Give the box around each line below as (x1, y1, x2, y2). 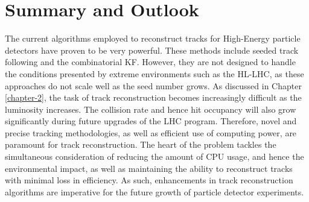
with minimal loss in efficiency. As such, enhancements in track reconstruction (5, 174, 293, 186)
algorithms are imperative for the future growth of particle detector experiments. (5, 185, 304, 198)
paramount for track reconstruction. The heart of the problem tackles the (5, 138, 276, 151)
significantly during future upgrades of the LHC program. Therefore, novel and (5, 115, 297, 127)
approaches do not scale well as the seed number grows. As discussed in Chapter (5, 79, 302, 92)
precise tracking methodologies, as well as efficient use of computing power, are (5, 126, 297, 139)
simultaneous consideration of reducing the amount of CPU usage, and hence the (5, 150, 304, 163)
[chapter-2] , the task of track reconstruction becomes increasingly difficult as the (5, 91, 302, 104)
